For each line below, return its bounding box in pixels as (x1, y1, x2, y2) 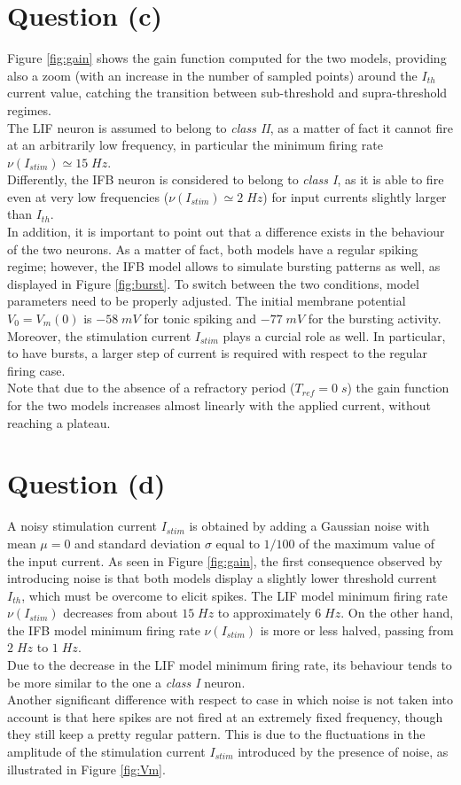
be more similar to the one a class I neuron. (7, 672, 246, 691)
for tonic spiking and (144, 309, 257, 328)
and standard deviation (74, 533, 201, 552)
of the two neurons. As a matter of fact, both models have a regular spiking (7, 239, 418, 258)
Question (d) (7, 465, 166, 501)
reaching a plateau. (7, 413, 111, 431)
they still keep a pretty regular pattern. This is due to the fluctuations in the (7, 725, 426, 743)
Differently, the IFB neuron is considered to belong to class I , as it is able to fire (7, 170, 444, 189)
